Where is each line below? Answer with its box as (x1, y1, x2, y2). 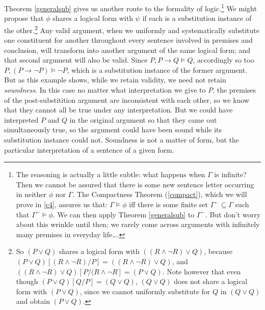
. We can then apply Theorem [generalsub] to (52, 209, 195, 219)
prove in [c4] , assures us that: (16, 199, 108, 209)
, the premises (213, 84, 256, 95)
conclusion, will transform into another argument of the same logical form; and (4, 44, 251, 55)
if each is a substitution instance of (142, 13, 252, 23)
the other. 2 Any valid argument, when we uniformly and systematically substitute (4, 23, 259, 35)
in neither (16, 189, 46, 200)
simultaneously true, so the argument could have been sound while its (4, 124, 222, 135)
